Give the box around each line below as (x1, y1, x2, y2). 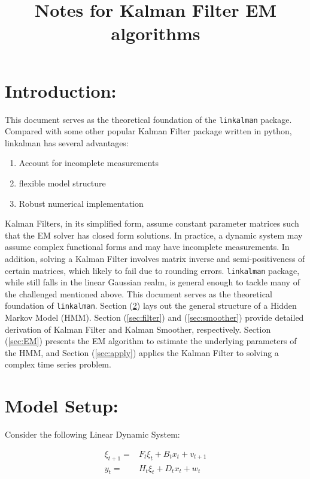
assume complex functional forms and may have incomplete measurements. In (5, 240, 290, 253)
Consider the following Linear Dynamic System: (5, 428, 180, 441)
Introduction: (5, 78, 117, 103)
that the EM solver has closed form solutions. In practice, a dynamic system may (5, 228, 303, 241)
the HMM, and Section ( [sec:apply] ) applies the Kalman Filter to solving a (5, 346, 279, 359)
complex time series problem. (5, 358, 111, 370)
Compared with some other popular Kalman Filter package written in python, (5, 125, 292, 137)
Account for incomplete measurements (19, 156, 159, 169)
